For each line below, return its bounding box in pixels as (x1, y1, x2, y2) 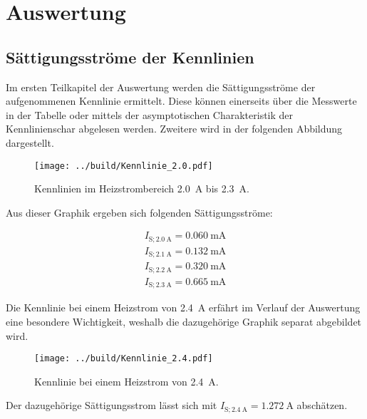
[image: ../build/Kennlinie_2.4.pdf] (34, 353, 213, 364)
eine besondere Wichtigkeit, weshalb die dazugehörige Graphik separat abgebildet (6, 314, 362, 329)
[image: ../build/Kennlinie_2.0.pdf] (34, 160, 213, 171)
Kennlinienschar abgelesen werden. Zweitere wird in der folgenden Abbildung (6, 121, 343, 136)
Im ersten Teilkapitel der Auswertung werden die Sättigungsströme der (6, 79, 316, 94)
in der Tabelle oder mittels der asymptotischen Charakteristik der (6, 107, 294, 122)
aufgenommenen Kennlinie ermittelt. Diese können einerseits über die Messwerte (6, 93, 357, 108)
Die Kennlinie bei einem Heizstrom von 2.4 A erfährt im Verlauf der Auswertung (6, 300, 361, 315)
